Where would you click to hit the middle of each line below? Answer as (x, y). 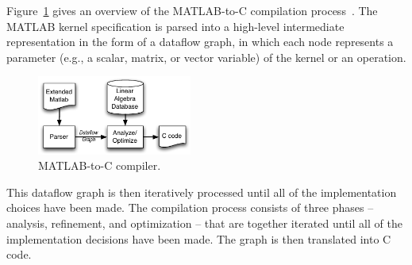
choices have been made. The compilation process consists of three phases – (190, 207)
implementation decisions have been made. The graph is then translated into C (199, 238)
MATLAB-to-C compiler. (100, 165)
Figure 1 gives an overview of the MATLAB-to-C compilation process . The (192, 10)
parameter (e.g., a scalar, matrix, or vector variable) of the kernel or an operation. (206, 57)
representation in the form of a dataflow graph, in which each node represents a (200, 42)
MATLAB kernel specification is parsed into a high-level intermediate (175, 26)
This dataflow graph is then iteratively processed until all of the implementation (202, 192)
